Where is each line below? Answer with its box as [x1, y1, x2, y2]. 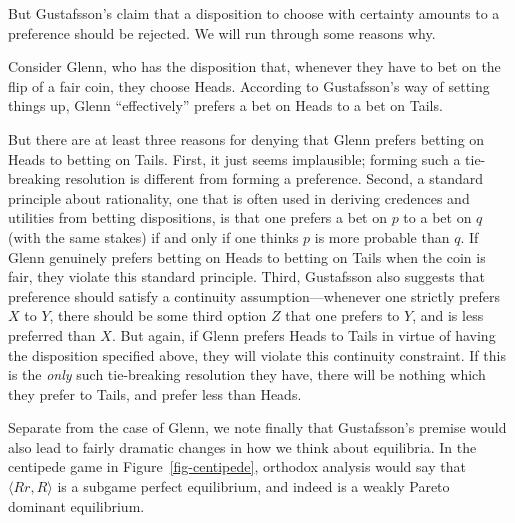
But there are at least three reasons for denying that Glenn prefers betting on [8, 128, 485, 149]
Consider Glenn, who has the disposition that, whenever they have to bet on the [8, 56, 501, 77]
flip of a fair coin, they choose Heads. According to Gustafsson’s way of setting [8, 75, 490, 96]
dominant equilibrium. [8, 495, 145, 516]
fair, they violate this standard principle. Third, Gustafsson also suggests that [8, 266, 485, 287]
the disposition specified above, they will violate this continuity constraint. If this [8, 344, 506, 365]
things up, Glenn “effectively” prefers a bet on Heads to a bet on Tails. [8, 95, 443, 116]
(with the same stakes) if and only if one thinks [8, 226, 299, 247]
